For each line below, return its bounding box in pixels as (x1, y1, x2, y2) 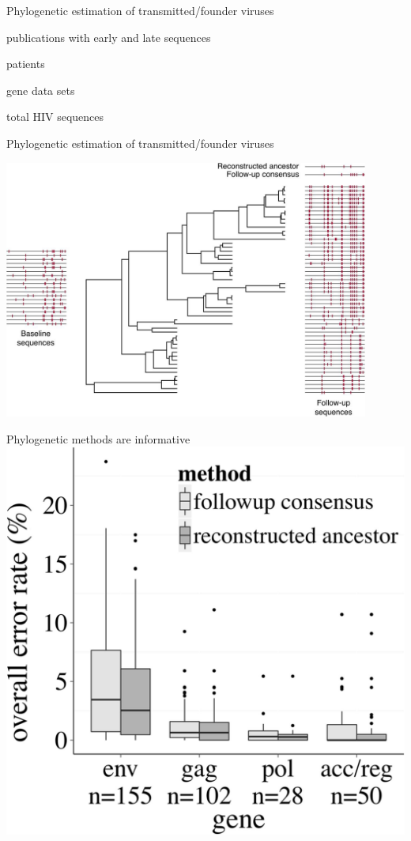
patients (6, 55, 45, 72)
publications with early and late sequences (6, 28, 211, 45)
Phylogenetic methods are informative (6, 430, 190, 447)
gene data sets (6, 81, 75, 98)
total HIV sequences (6, 108, 104, 125)
